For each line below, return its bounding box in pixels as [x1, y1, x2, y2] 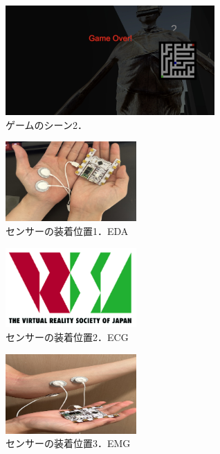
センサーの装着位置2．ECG [6, 330, 129, 344]
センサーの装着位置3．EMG [6, 436, 131, 451]
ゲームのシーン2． [6, 117, 87, 132]
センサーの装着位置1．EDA [6, 223, 129, 238]
